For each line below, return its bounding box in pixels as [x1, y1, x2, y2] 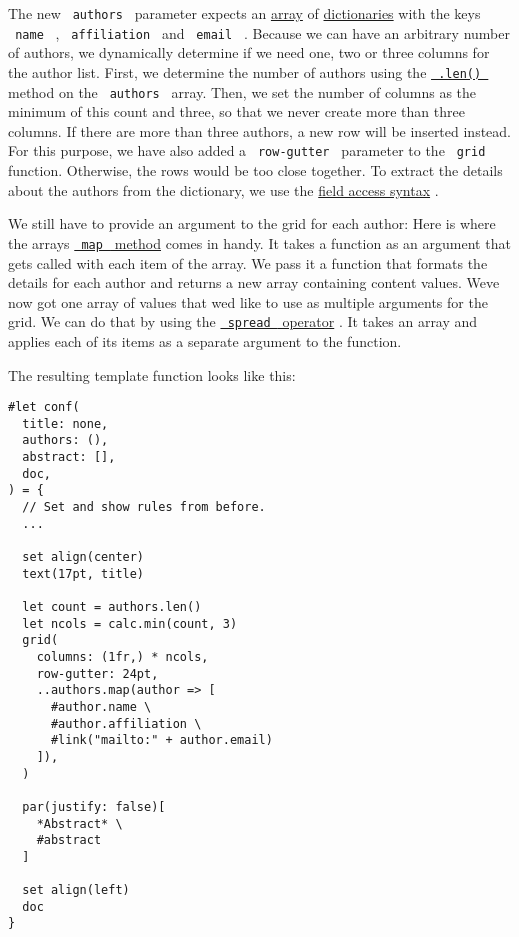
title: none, [22, 416, 109, 431]
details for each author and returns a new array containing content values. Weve [8, 272, 500, 293]
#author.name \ [50, 699, 152, 714]
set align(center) [22, 550, 145, 565]
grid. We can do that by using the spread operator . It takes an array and [8, 311, 478, 332]
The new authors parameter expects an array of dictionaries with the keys [8, 3, 481, 23]
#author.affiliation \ [50, 716, 202, 731]
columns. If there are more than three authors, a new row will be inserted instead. [8, 120, 512, 141]
